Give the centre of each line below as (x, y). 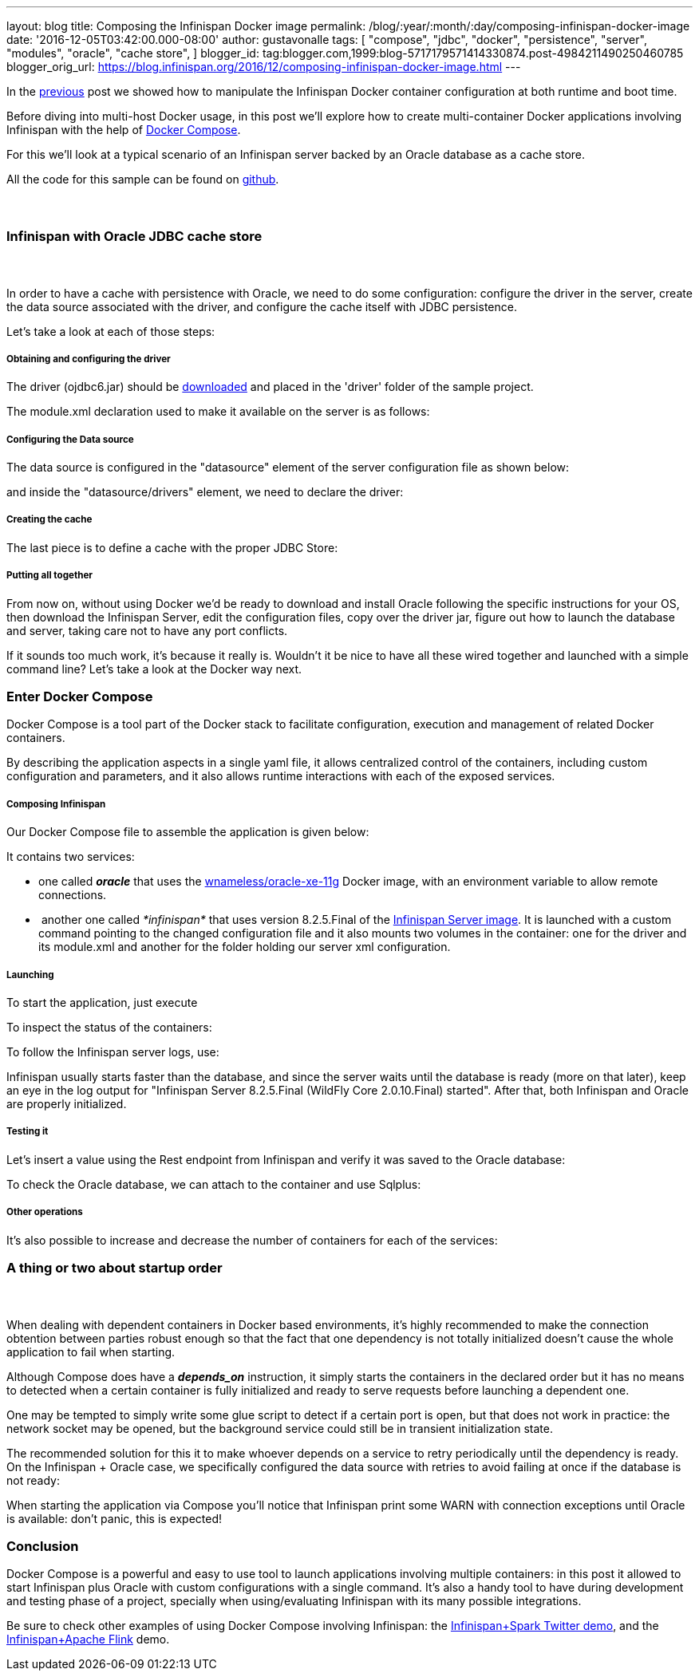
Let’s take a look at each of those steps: (111, 331)
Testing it (28, 1132)
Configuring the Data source (70, 439)
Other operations (45, 1212)
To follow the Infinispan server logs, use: (113, 1052)
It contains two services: (71, 857)
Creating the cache (49, 520)
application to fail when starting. (91, 1351)
